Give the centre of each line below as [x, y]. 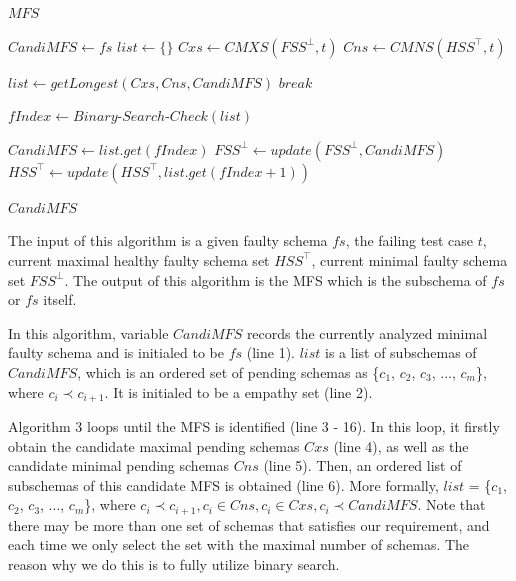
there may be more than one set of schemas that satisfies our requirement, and [249, 524]
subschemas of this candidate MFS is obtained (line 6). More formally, [223, 484]
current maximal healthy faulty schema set [139, 259]
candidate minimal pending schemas [119, 465]
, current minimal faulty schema [409, 259]
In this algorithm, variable [88, 332]
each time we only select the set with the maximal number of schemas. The [239, 544]
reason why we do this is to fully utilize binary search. [174, 564]
